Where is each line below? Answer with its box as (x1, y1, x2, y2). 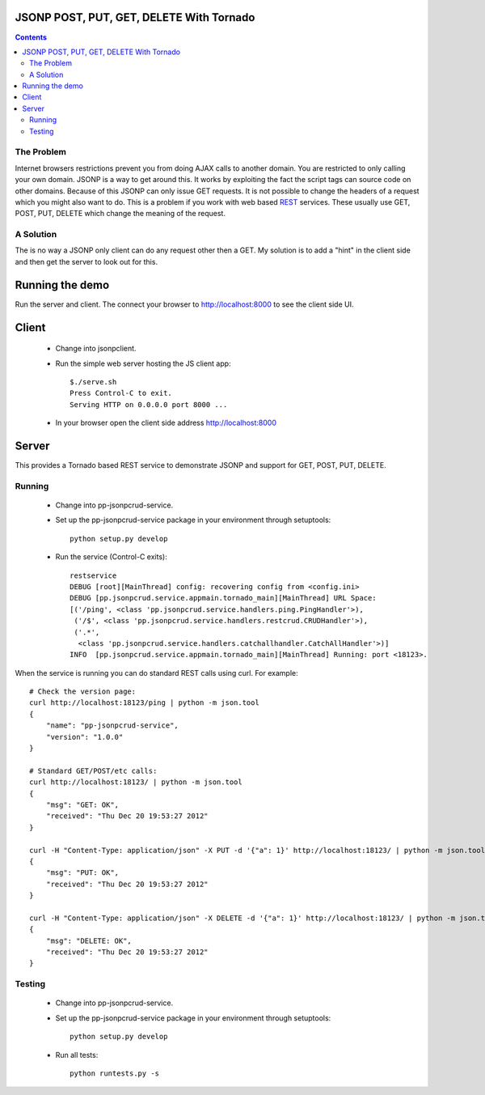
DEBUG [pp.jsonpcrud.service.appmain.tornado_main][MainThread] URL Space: (70, 593, 377, 603)
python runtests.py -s (70, 1068, 160, 1078)
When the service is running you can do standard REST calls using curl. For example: (15, 668, 298, 677)
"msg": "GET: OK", (45, 800, 120, 809)
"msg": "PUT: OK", (45, 868, 120, 877)
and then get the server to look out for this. (15, 257, 158, 266)
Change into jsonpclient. (55, 344, 137, 354)
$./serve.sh (70, 377, 117, 386)
